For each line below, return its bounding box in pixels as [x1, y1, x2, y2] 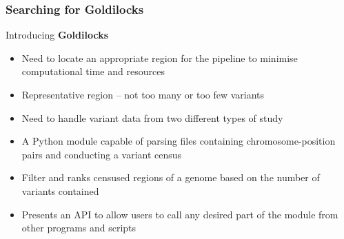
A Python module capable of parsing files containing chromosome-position [21, 134, 336, 148]
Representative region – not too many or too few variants [21, 87, 265, 101]
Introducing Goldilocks [6, 28, 109, 42]
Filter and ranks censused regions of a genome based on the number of [21, 170, 320, 185]
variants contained [21, 183, 99, 198]
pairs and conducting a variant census [21, 147, 182, 161]
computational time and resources [21, 64, 165, 79]
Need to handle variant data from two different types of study [21, 110, 283, 125]
